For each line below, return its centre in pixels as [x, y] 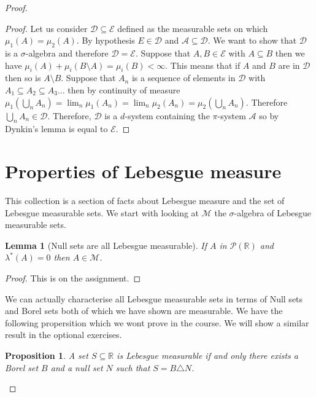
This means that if [205, 65]
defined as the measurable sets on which [193, 28]
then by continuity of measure [124, 89]
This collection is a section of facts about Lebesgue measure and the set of [145, 201]
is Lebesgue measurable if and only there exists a [207, 356]
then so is [23, 78]
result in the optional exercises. [64, 335]
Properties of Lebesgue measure [143, 171]
